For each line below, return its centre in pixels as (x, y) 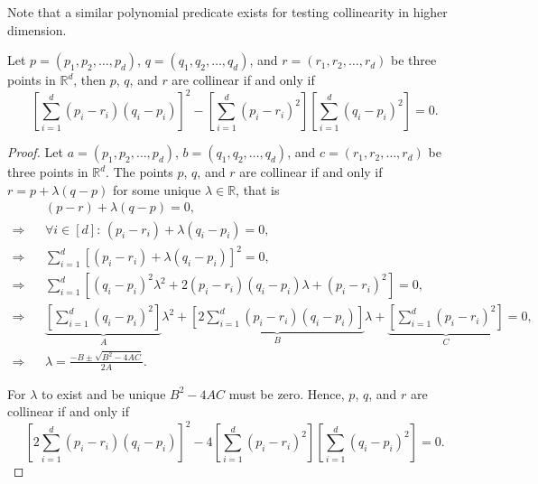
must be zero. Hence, (287, 393)
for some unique (157, 189)
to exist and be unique (103, 393)
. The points (139, 172)
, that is (258, 189)
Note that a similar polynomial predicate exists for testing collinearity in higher (227, 12)
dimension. (37, 29)
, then (90, 80)
